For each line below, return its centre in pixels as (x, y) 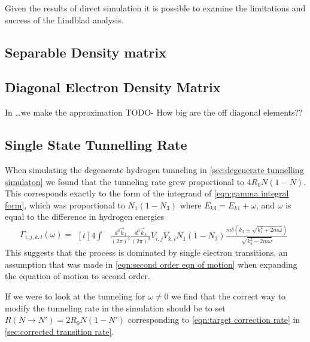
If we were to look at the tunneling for (75, 296)
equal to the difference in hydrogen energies (85, 217)
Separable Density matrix (86, 52)
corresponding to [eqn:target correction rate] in (214, 320)
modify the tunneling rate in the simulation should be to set (115, 308)
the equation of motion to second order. (77, 276)
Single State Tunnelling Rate (96, 145)
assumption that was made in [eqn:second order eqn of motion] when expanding (151, 264)
